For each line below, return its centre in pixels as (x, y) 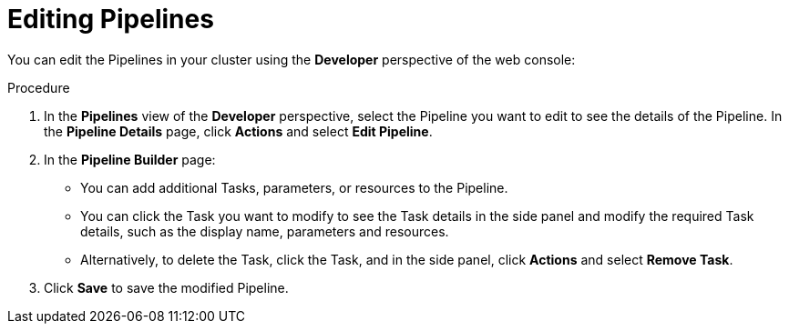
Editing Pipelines (111, 19)
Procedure (39, 87)
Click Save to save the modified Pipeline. (166, 287)
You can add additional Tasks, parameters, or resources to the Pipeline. (294, 187)
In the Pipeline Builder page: (130, 159)
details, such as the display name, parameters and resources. (265, 231)
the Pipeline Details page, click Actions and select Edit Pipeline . (238, 131)
